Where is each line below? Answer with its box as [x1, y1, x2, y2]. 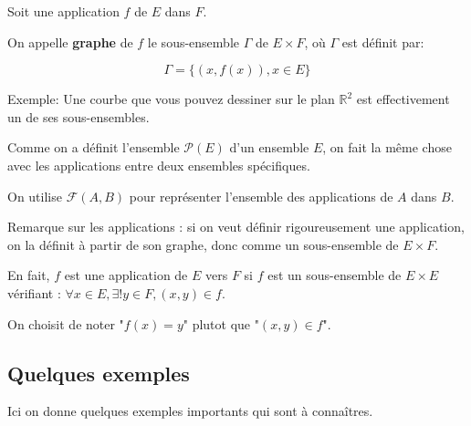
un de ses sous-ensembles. [7, 107, 150, 126]
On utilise [7, 186, 62, 205]
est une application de [64, 265, 188, 285]
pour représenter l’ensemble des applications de [129, 186, 393, 205]
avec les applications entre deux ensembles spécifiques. [7, 155, 310, 174]
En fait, [7, 265, 50, 285]
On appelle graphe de [7, 32, 133, 51]
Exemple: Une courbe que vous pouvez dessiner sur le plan [7, 89, 335, 109]
